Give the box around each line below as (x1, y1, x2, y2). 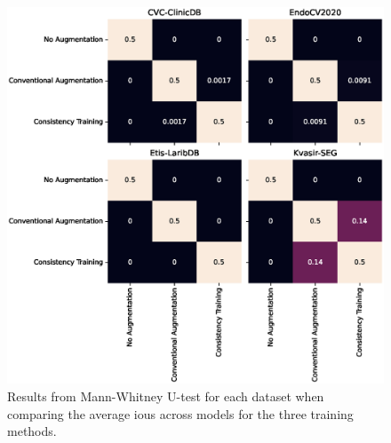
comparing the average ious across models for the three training (7, 404, 354, 423)
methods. (7, 422, 57, 440)
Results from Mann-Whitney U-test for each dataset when (7, 387, 324, 405)
